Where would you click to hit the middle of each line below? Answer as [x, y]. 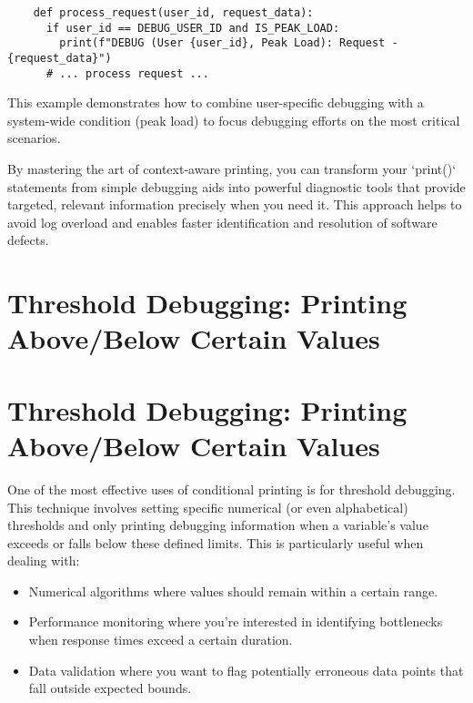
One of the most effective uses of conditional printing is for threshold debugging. [231, 489]
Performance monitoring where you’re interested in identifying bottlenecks [236, 621]
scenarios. [34, 138]
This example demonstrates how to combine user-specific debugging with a [216, 102]
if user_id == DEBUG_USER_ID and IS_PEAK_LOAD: [193, 28]
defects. [28, 240]
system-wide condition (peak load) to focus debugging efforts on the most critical [234, 120]
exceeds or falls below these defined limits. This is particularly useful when [216, 542]
